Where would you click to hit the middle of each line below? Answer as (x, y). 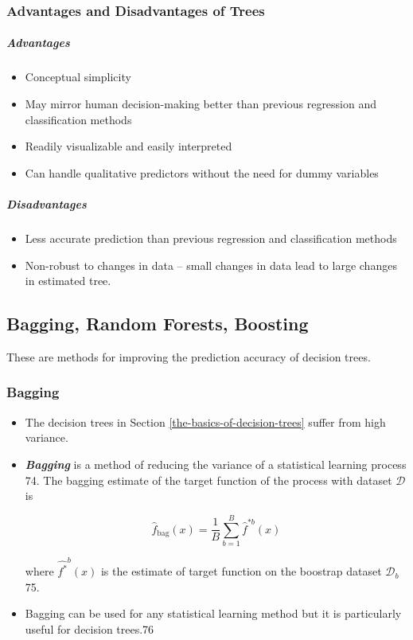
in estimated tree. (68, 281)
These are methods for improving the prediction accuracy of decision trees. (189, 356)
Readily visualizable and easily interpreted (129, 146)
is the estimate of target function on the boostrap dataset (241, 571)
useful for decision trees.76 (90, 628)
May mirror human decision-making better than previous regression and (201, 103)
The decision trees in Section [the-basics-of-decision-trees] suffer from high (205, 421)
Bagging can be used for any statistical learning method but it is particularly (213, 613)
